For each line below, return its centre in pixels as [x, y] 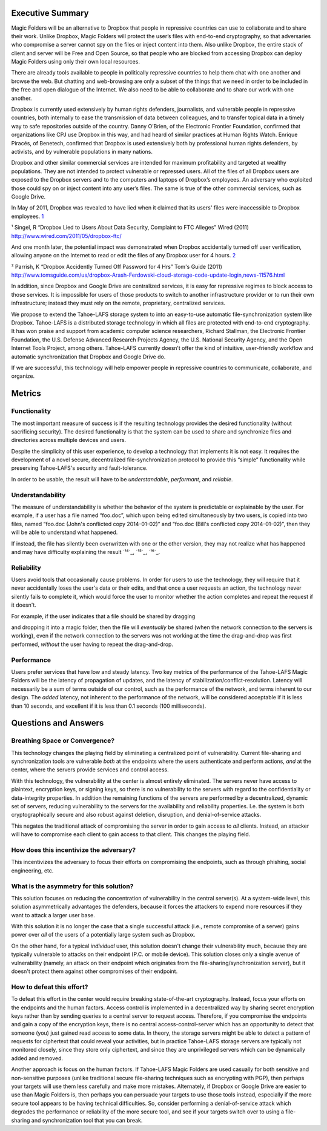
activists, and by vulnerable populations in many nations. [82, 151]
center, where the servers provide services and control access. [90, 770]
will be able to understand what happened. [64, 532]
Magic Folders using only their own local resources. [76, 62]
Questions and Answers [58, 723]
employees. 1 [28, 216]
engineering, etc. [32, 870]
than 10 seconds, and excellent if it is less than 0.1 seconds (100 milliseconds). [109, 706]
